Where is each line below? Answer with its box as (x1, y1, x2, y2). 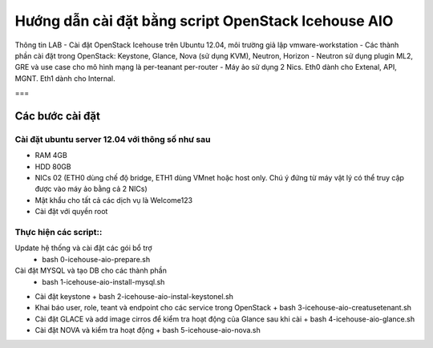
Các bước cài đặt (14, 109, 100, 123)
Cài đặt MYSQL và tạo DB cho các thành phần (14, 265, 168, 276)
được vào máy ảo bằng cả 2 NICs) (34, 184, 148, 194)
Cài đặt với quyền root (34, 207, 108, 216)
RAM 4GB (34, 151, 67, 160)
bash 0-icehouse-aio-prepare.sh (42, 254, 151, 264)
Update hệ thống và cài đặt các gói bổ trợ (14, 243, 152, 253)
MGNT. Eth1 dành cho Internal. (14, 73, 115, 83)
